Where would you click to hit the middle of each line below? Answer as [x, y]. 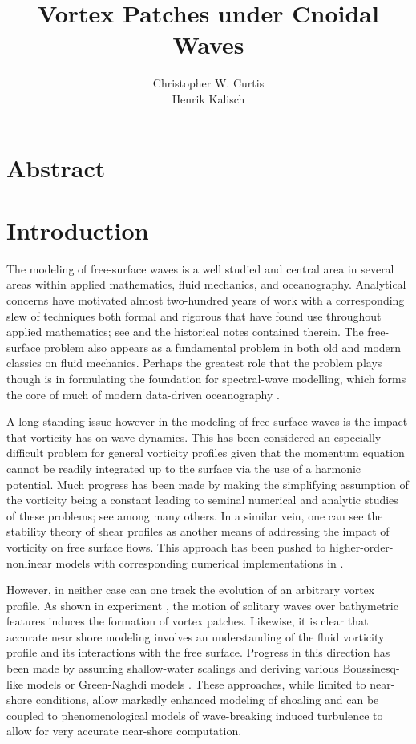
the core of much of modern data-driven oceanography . [143, 394]
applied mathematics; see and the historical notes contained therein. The [185, 332]
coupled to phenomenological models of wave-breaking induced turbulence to [195, 715]
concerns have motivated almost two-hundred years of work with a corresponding [206, 300]
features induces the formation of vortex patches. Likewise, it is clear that [188, 621]
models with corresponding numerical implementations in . [200, 562]
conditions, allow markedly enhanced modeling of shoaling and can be [207, 700]
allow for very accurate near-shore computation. [124, 731]
